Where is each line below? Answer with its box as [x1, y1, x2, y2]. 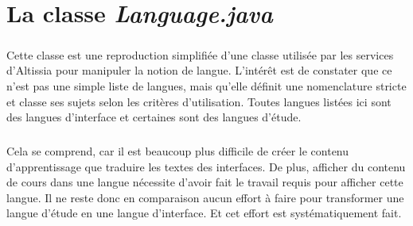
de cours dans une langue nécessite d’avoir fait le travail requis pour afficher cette [6, 174, 403, 190]
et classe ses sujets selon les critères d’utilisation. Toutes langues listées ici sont [6, 93, 392, 109]
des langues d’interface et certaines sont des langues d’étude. [6, 109, 302, 125]
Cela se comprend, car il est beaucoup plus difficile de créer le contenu [6, 143, 349, 159]
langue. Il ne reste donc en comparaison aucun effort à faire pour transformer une [6, 189, 404, 205]
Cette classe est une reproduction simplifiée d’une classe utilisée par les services [6, 46, 394, 63]
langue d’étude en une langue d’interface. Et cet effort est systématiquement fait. [6, 205, 402, 221]
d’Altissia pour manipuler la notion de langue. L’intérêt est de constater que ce [6, 62, 392, 79]
